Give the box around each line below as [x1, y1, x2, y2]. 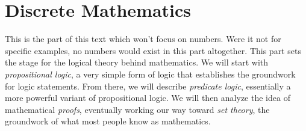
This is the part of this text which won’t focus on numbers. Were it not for [5, 32, 281, 45]
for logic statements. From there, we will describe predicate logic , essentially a [5, 79, 291, 92]
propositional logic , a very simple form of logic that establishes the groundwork [5, 67, 296, 80]
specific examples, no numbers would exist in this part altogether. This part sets [5, 44, 301, 56]
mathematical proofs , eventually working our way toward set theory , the [5, 103, 270, 115]
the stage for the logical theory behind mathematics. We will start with [5, 56, 269, 69]
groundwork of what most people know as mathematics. [5, 115, 211, 127]
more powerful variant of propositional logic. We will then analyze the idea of [5, 91, 290, 104]
